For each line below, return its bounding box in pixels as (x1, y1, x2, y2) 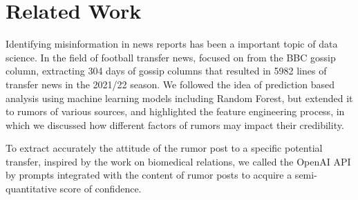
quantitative (6, 181, 57, 196)
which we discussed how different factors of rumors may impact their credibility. (6, 117, 344, 132)
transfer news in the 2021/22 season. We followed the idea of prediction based (6, 77, 335, 91)
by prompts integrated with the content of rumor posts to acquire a (6, 168, 292, 182)
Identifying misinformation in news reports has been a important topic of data (6, 37, 338, 51)
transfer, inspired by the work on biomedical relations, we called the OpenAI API (6, 154, 351, 168)
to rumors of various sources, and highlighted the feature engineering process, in (6, 104, 345, 119)
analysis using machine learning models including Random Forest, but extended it (6, 90, 353, 105)
